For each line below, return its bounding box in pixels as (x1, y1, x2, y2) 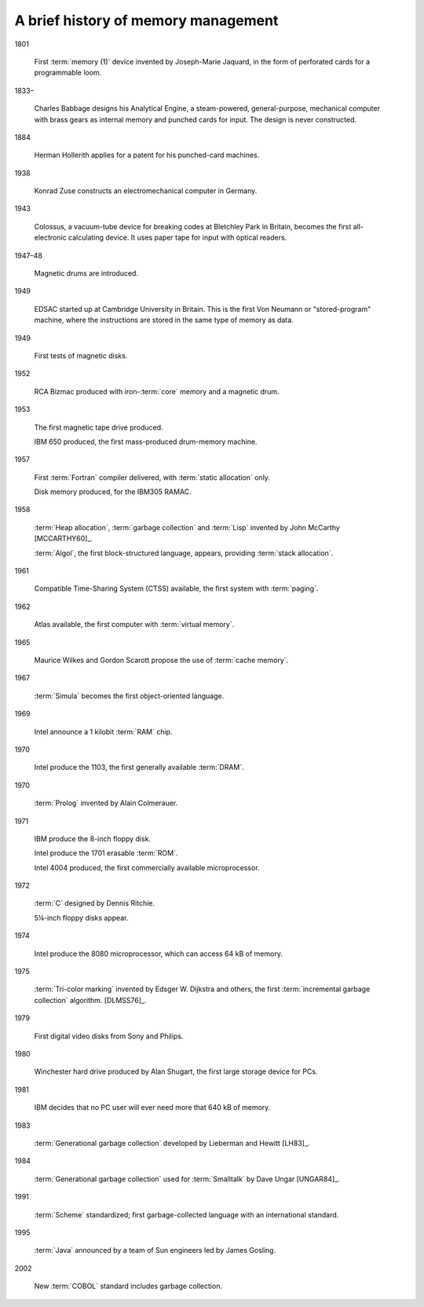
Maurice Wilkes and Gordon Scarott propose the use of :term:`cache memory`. (34, 656, 289, 664)
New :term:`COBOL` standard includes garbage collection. (34, 1281, 223, 1291)
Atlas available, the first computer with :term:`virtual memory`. (34, 620, 235, 629)
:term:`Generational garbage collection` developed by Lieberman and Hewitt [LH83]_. (34, 1138, 310, 1148)
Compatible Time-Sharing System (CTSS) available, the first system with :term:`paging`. (34, 584, 319, 593)
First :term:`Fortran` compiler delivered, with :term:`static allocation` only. (34, 472, 271, 482)
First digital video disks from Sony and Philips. (34, 1031, 184, 1041)
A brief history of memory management (14, 12, 279, 29)
